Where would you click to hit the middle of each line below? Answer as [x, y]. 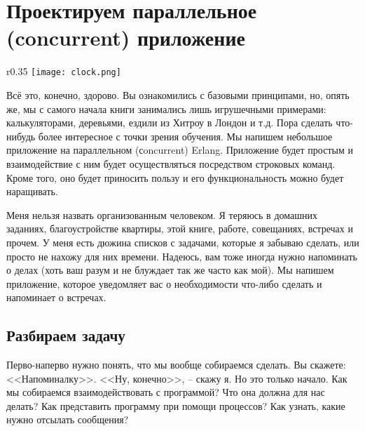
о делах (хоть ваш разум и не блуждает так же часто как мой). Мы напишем [170, 270]
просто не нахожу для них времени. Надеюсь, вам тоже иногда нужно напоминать [182, 256]
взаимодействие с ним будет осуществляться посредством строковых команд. [171, 163]
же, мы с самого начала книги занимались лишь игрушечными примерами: [166, 108]
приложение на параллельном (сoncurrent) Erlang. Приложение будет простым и [180, 150]
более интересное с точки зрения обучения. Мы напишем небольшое [185, 136]
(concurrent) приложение [126, 38]
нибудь [21, 136]
